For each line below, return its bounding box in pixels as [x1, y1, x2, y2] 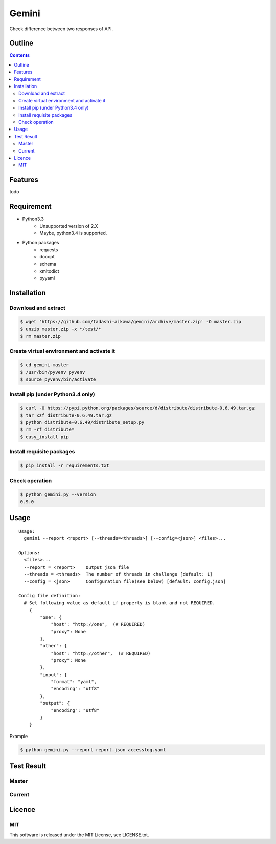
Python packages [22, 240, 59, 246]
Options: [18, 550, 40, 556]
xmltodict [39, 268, 59, 274]
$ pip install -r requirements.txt [20, 463, 109, 468]
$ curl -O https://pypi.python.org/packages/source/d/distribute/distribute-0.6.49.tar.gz [20, 405, 255, 411]
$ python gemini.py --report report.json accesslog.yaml [20, 747, 166, 752]
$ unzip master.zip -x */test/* [20, 326, 102, 332]
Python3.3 [22, 215, 44, 222]
